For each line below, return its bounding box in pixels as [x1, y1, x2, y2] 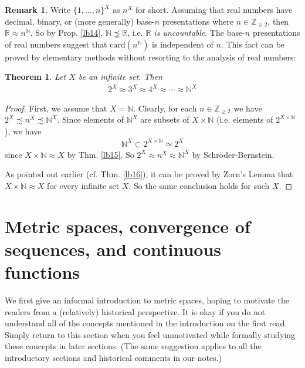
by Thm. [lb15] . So [67, 148, 134, 160]
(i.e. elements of [216, 113, 273, 126]
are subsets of [140, 113, 189, 126]
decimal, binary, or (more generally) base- [5, 15, 155, 27]
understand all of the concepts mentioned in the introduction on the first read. [5, 317, 287, 329]
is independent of [152, 38, 213, 50]
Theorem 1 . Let [5, 70, 66, 83]
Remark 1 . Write [5, 4, 71, 15]
